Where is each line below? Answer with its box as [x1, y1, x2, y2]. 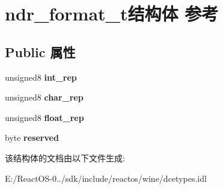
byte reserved [5, 131, 59, 144]
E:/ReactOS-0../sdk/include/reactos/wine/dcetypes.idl [5, 172, 207, 184]
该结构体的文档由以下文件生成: [5, 151, 125, 164]
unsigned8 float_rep [5, 111, 84, 123]
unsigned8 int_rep [5, 70, 77, 83]
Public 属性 [5, 42, 76, 61]
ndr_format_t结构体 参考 [5, 1, 219, 26]
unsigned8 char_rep [5, 91, 84, 104]
